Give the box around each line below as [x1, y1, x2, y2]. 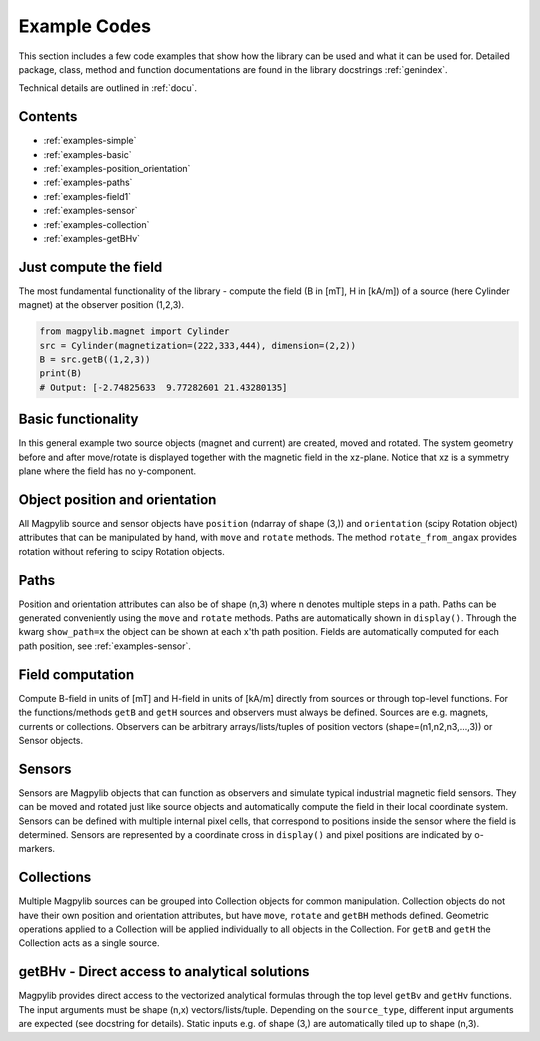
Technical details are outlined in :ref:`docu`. [18, 82, 198, 94]
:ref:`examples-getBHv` [43, 232, 140, 244]
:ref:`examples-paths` [43, 176, 133, 189]
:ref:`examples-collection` [43, 218, 150, 230]
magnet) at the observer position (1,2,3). [18, 299, 185, 311]
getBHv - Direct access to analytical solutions [18, 963, 310, 980]
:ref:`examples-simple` [43, 135, 137, 147]
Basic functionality [18, 411, 139, 428]
